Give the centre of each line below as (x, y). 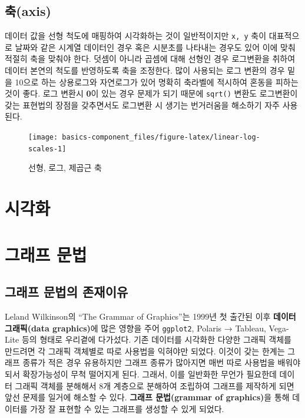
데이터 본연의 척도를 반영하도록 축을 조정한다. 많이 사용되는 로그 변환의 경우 (145, 70)
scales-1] (47, 149)
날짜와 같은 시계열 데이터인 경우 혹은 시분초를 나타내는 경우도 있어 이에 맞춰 (155, 47)
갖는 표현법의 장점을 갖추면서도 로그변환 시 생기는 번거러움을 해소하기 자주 (142, 104)
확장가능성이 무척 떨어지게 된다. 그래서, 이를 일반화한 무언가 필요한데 (150, 374)
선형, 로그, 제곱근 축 (65, 167)
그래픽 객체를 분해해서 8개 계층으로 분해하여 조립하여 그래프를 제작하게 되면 (155, 385)
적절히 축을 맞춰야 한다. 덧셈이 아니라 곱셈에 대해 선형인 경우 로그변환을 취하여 (150, 59)
